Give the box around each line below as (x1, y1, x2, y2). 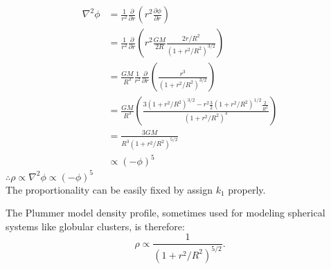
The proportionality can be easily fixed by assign (6, 182, 213, 196)
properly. (228, 182, 266, 196)
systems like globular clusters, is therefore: (6, 219, 185, 233)
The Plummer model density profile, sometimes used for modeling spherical (6, 205, 325, 220)
